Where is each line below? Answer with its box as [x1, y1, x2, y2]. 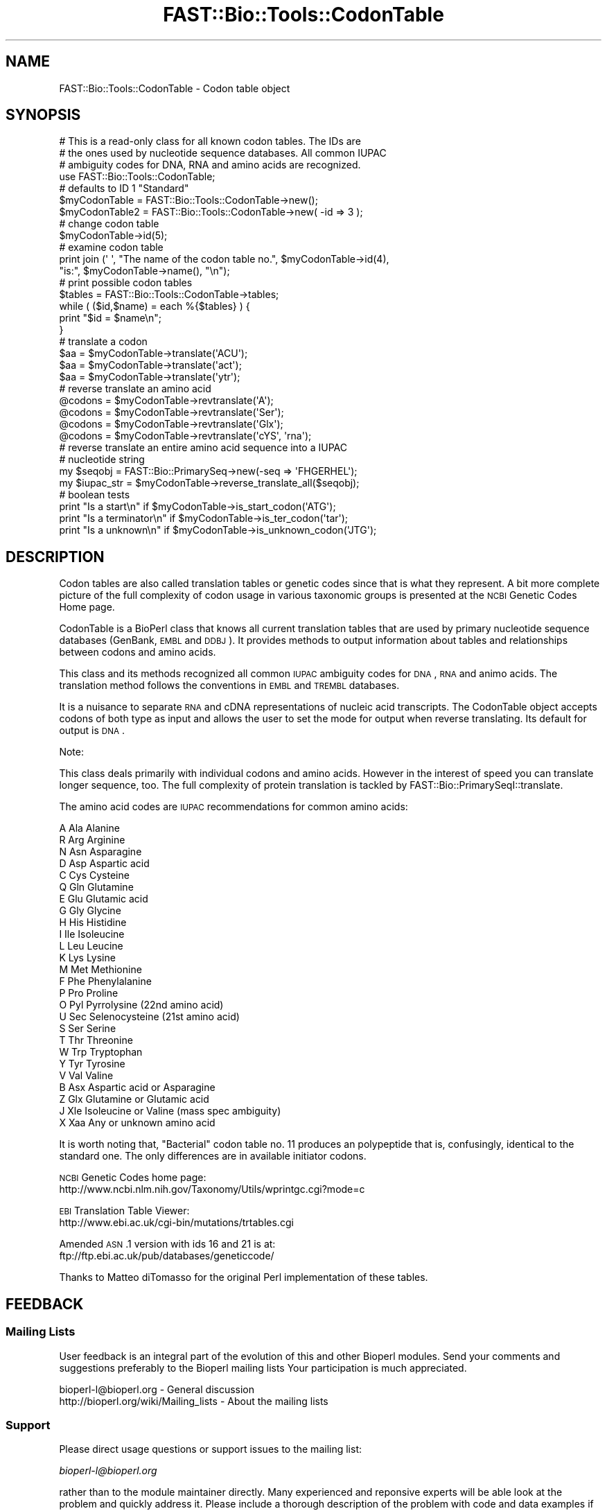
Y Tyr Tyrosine [59, 1058, 125, 1070]
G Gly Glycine [59, 905, 121, 917]
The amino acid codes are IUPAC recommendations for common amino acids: [59, 801, 408, 813]
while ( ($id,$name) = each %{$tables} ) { [59, 300, 250, 313]
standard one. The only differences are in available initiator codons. [59, 1150, 367, 1162]
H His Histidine [59, 916, 127, 929]
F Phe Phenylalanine [59, 975, 152, 988]
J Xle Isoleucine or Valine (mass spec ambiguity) [59, 1105, 281, 1117]
